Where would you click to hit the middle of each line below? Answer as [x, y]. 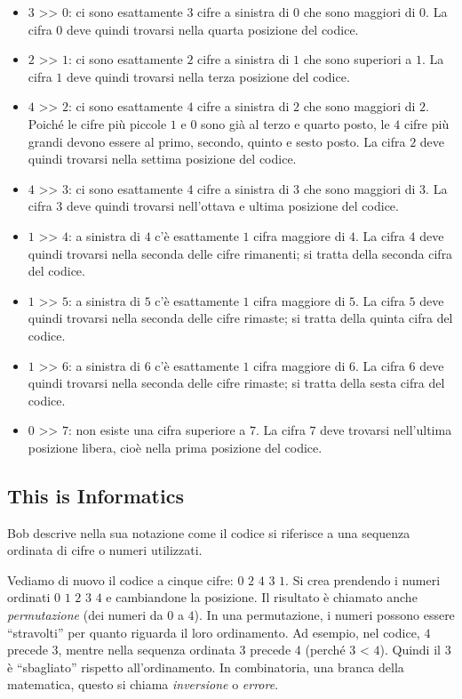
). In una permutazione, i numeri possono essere [324, 615]
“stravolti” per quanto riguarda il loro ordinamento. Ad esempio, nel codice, [214, 632]
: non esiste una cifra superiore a [157, 430]
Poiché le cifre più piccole [97, 123]
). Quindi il [410, 650]
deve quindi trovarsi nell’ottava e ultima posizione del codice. [233, 206]
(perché [325, 650]
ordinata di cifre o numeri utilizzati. [105, 550]
